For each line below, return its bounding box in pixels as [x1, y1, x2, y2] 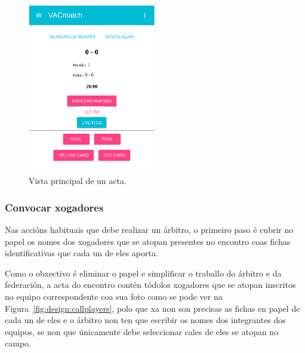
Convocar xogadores [5, 199, 104, 214]
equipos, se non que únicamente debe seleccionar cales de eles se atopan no [5, 325, 279, 337]
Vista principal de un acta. [29, 174, 127, 187]
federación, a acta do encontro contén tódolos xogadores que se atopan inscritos [5, 278, 296, 291]
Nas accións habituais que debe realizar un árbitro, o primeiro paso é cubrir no [5, 223, 294, 236]
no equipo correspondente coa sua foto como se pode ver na [5, 290, 223, 303]
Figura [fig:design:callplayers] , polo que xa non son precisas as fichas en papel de [5, 302, 300, 314]
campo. [5, 337, 31, 349]
